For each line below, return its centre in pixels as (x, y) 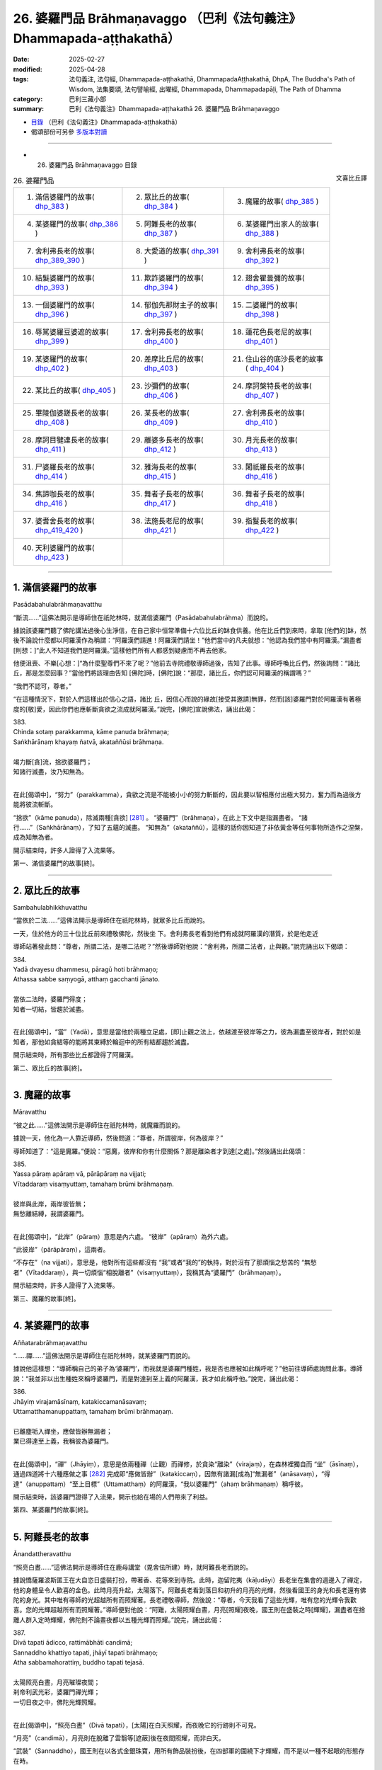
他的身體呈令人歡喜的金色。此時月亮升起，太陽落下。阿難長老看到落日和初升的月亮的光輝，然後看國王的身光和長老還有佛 (190, 1590)
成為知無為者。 (35, 837)
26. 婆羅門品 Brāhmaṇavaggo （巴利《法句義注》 (157, 18)
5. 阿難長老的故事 (51, 1537)
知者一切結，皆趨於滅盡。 (50, 1009)
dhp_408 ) (52, 422)
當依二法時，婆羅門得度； (50, 999)
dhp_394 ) (161, 287)
